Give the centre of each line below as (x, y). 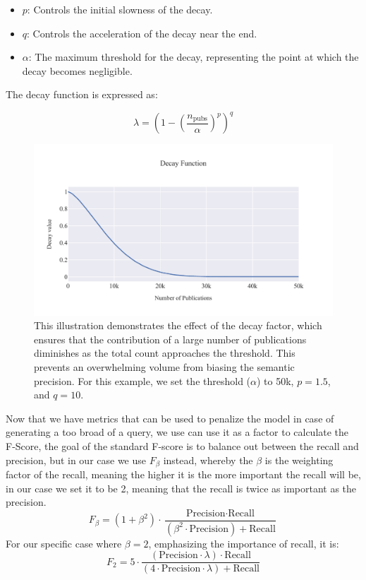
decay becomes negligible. (77, 70)
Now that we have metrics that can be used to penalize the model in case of (170, 418)
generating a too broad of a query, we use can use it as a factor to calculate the (177, 432)
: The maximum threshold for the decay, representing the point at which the (194, 57)
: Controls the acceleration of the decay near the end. (142, 33)
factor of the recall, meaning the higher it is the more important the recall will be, (183, 474)
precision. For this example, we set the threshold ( (142, 380)
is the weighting (299, 460)
